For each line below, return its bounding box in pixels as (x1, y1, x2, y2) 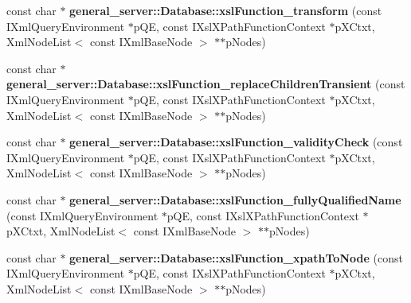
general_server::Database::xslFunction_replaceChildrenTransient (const (6, 76, 405, 92)
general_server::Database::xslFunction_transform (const (69, 2, 382, 18)
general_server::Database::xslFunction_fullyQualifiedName (69, 191, 401, 208)
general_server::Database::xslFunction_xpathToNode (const (69, 249, 403, 266)
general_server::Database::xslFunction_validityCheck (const (69, 134, 403, 150)
